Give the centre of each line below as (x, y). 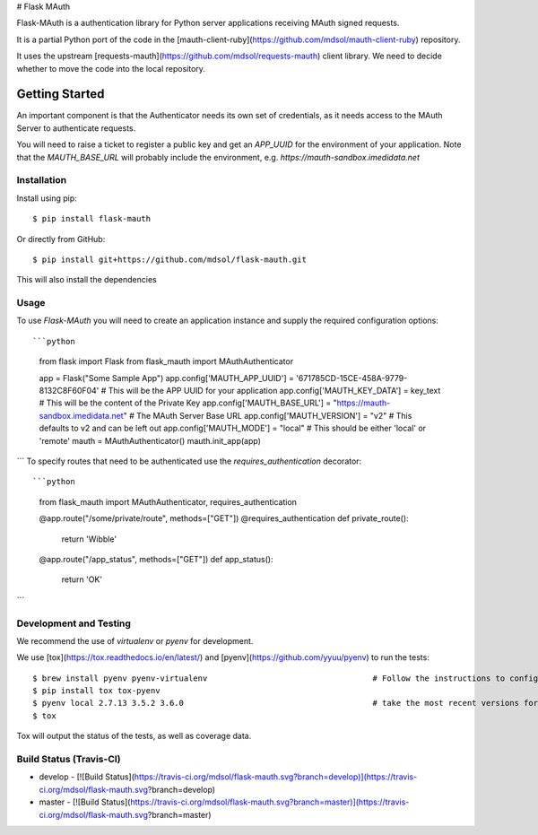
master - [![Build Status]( (85, 802)
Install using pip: (47, 198)
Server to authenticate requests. (76, 128)
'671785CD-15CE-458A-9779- (352, 378)
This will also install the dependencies (87, 280)
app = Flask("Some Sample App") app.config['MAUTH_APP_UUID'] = (167, 378)
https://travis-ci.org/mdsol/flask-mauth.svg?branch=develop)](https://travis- (276, 777)
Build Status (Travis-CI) (69, 759)
